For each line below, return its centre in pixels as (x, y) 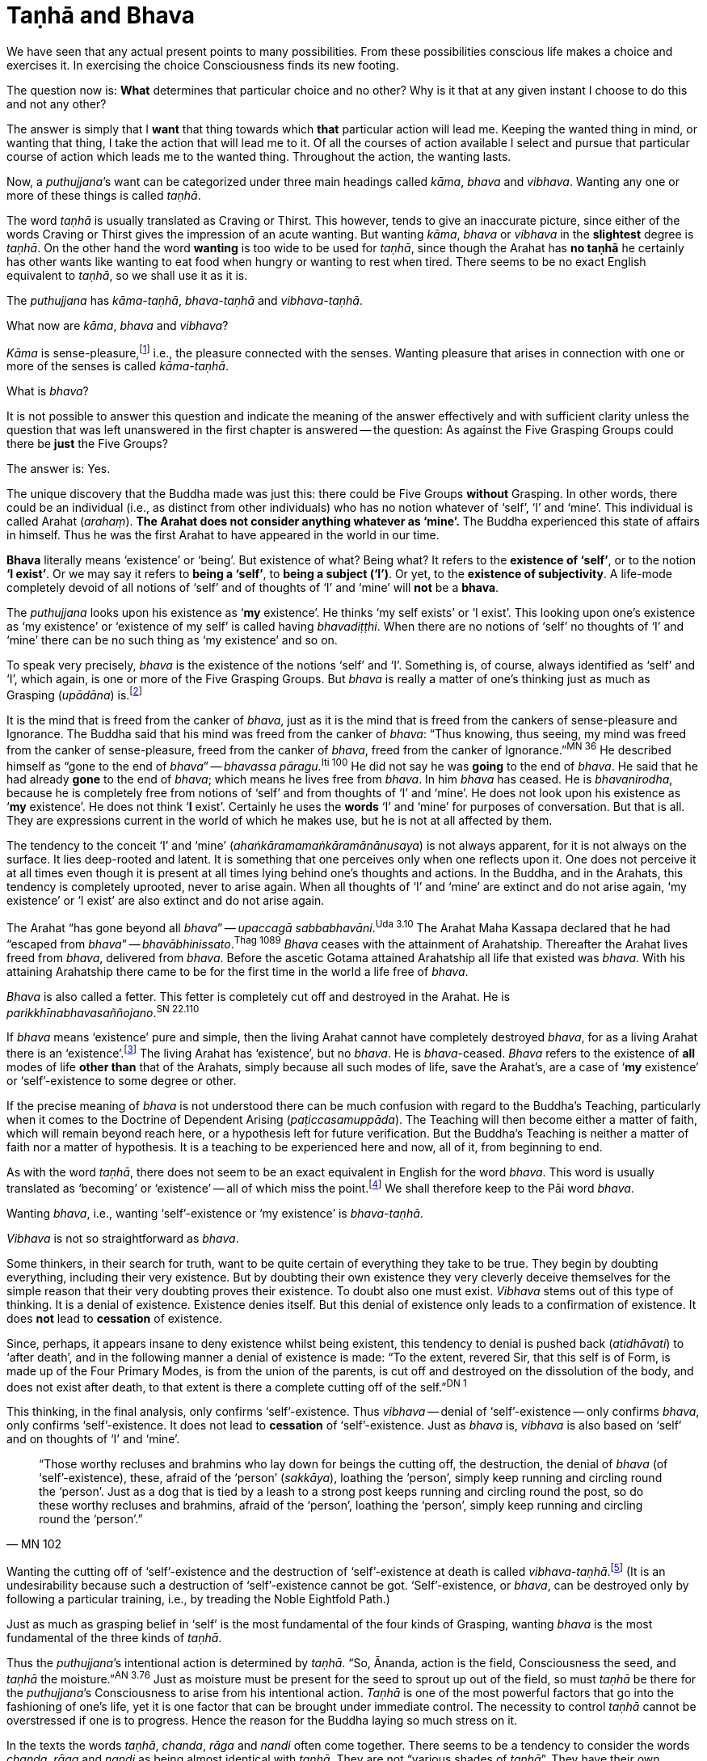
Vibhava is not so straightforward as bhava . (123, 1238)
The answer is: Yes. (59, 469)
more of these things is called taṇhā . (104, 195)
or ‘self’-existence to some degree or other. (122, 1081)
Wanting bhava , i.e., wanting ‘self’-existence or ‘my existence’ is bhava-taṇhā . (215, 1213)
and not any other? (57, 103)
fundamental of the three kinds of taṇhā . (114, 1637)
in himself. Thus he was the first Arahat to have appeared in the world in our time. (223, 535)
